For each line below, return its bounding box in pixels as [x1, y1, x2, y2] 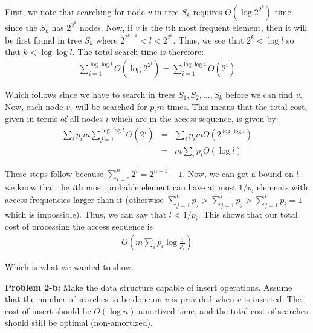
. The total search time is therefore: [72, 45, 204, 58]
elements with [257, 180, 308, 193]
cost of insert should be [5, 304, 91, 317]
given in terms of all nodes [5, 112, 103, 125]
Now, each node [5, 100, 63, 112]
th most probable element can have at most [75, 180, 236, 193]
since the [5, 21, 37, 34]
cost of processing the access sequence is [5, 220, 153, 233]
